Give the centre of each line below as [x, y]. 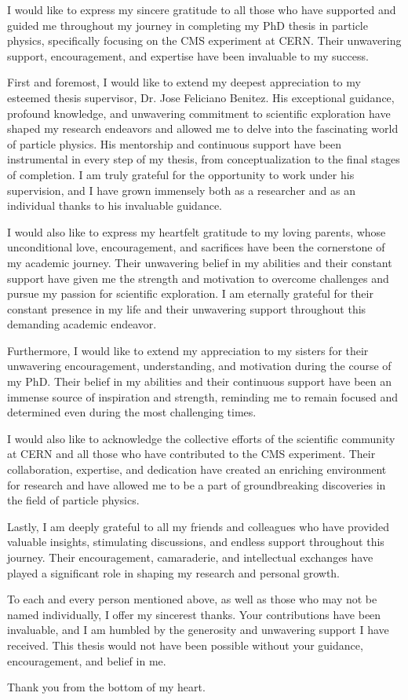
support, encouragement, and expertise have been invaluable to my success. [188, 55]
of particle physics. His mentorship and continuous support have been [175, 143]
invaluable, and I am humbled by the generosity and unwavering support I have [198, 630]
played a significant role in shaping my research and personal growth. [174, 572]
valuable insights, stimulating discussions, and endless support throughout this [196, 542]
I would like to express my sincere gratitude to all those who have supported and [202, 9]
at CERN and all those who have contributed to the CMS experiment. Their [191, 454]
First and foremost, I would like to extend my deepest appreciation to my [184, 82]
